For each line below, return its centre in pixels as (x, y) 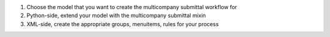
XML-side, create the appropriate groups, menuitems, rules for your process (123, 24)
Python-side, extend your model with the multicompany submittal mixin (116, 16)
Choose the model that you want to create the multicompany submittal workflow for (132, 7)
